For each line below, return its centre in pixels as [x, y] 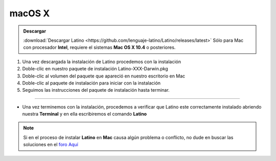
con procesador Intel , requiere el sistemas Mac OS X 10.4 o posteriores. [99, 47]
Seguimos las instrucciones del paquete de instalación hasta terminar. [96, 90]
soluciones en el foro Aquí [51, 145]
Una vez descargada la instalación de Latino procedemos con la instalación [102, 62]
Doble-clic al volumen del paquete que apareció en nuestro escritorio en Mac [104, 76]
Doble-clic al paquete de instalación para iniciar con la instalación [91, 83]
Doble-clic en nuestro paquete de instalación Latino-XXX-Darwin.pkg [95, 69]
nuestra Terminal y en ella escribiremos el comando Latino [85, 114]
